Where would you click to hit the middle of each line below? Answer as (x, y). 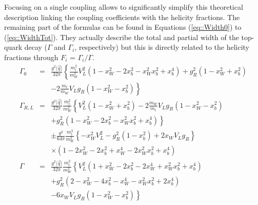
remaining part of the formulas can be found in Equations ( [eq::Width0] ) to (123, 27)
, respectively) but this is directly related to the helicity (162, 47)
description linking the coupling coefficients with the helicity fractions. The (122, 17)
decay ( (36, 47)
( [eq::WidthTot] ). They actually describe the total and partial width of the (122, 37)
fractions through (31, 57)
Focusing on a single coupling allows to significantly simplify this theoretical (124, 7)
